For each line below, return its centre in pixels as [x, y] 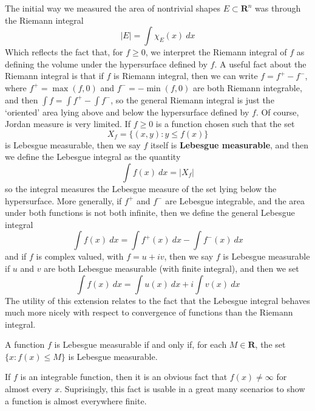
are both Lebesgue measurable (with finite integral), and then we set [171, 268]
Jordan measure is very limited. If [68, 124]
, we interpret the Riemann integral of [216, 52]
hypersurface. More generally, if [63, 200]
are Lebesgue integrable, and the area [235, 200]
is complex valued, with [80, 256]
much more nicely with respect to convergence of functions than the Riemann [149, 312]
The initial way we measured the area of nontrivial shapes [113, 8]
